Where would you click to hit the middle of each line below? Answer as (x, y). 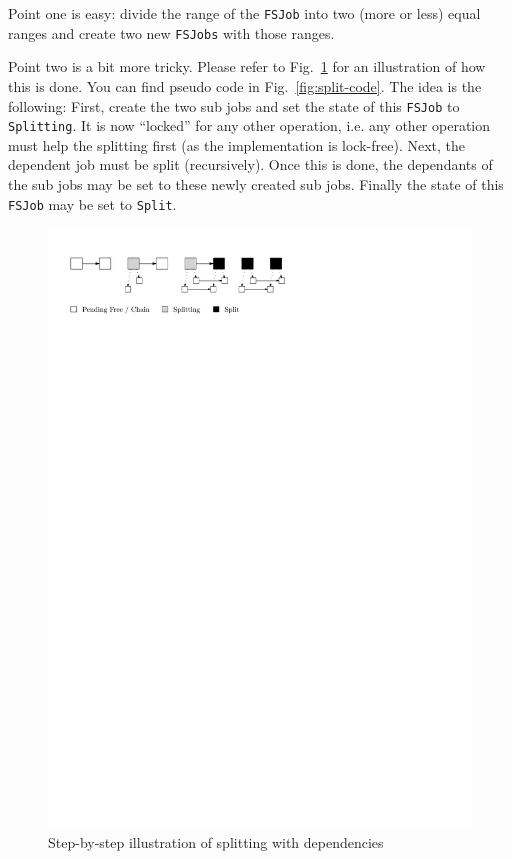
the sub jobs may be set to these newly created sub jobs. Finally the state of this (256, 184)
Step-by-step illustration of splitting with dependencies (216, 841)
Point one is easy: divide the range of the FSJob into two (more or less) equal (244, 13)
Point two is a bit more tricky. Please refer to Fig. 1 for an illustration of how (247, 66)
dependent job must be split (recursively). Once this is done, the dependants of (250, 164)
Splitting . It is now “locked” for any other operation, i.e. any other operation (249, 125)
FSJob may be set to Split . (92, 203)
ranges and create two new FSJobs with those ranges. (171, 32)
